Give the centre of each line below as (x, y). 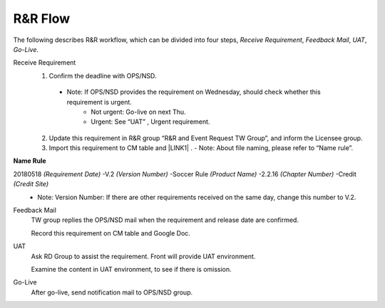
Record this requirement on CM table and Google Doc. (111, 233)
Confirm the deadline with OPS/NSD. (103, 75)
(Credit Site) (31, 184)
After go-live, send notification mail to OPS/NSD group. (112, 292)
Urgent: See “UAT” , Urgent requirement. (150, 122)
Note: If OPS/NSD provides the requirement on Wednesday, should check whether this (194, 92)
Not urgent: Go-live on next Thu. (138, 112)
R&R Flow (42, 18)
